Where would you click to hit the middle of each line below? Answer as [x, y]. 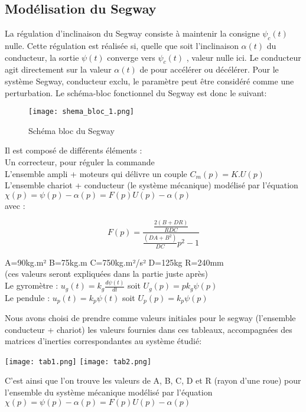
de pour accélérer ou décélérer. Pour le [209, 69]
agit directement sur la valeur [58, 69]
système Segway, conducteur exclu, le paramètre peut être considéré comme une [149, 81]
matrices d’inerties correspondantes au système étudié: [103, 341]
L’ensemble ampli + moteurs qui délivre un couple [96, 173]
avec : [15, 205]
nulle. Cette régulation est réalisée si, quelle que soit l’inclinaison [122, 45]
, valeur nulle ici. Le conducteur [244, 57]
